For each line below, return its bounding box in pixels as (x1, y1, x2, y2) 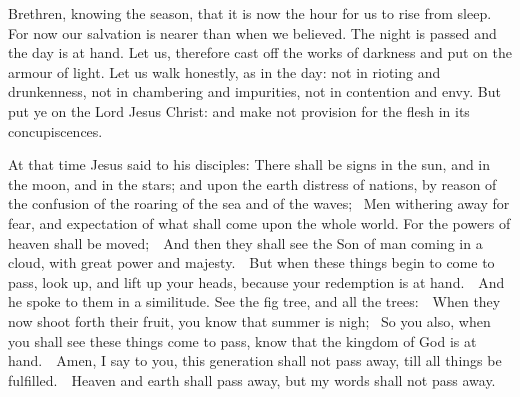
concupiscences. (8, 120, 103, 141)
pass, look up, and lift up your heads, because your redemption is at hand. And (8, 271, 505, 292)
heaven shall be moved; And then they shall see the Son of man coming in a (8, 232, 483, 253)
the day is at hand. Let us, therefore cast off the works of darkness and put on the (8, 42, 513, 63)
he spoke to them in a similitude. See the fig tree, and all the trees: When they (8, 291, 501, 312)
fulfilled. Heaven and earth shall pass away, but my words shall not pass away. (8, 369, 496, 390)
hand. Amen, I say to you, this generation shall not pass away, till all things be (8, 350, 502, 371)
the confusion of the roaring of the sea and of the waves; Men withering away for (8, 193, 510, 214)
